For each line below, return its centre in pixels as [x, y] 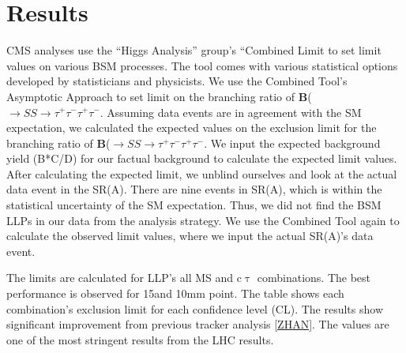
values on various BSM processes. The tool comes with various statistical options [202, 65]
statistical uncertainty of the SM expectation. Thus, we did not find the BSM [194, 205]
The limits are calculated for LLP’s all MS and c [124, 278]
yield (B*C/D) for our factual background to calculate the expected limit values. [202, 158]
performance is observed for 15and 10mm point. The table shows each [175, 293]
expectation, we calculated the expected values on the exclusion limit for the [192, 128]
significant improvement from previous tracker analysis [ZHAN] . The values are [198, 324]
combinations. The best [314, 278]
